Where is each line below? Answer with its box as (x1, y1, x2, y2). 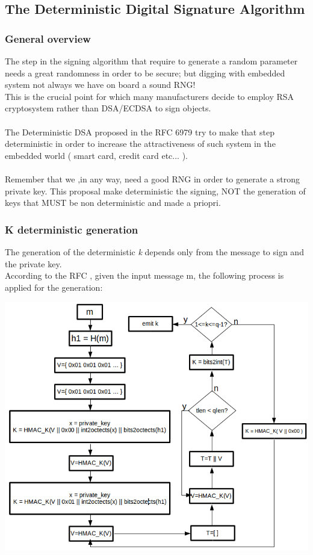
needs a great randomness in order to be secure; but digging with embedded (5, 66, 285, 79)
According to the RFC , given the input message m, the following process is (5, 269, 284, 282)
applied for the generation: (5, 281, 103, 293)
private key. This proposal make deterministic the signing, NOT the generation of (5, 184, 306, 197)
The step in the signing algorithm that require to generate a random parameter (5, 55, 298, 67)
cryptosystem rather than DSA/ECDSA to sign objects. (5, 102, 211, 114)
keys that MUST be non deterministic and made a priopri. (5, 196, 221, 209)
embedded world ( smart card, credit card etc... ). (5, 149, 188, 161)
